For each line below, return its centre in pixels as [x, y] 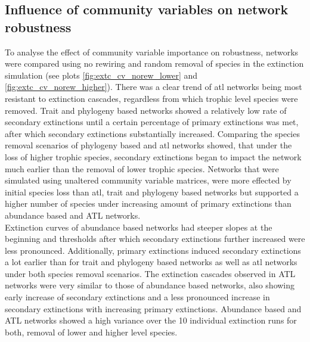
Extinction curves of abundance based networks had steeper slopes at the [139, 227]
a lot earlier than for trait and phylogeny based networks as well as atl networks [151, 262]
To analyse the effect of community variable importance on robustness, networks [152, 52]
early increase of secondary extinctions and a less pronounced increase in [137, 297]
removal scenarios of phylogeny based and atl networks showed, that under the [148, 145]
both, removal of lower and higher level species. [91, 332]
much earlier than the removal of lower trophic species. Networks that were [142, 168]
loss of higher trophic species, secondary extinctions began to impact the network [153, 156]
